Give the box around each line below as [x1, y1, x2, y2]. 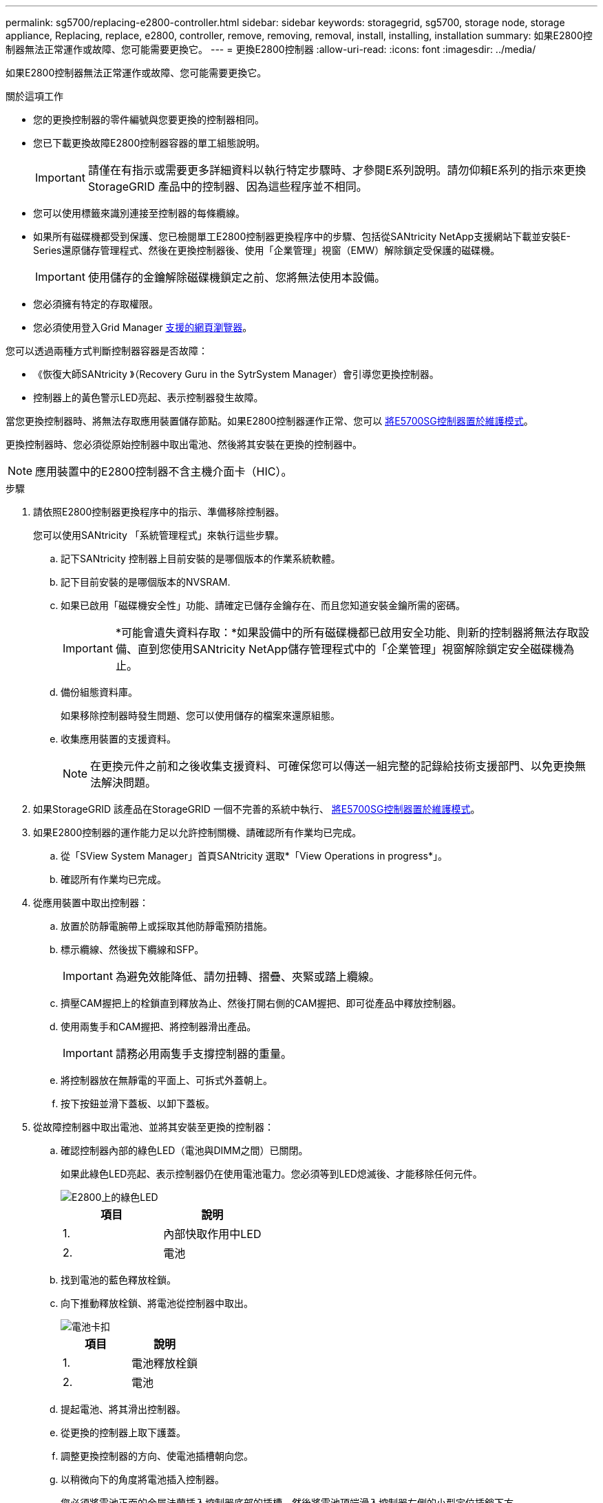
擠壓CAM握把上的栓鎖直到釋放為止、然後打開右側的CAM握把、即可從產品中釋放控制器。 [61, 997, 462, 1009]
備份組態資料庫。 [61, 686, 138, 698]
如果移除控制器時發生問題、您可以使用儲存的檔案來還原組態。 [61, 710, 340, 721]
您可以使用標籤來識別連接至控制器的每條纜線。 [33, 207, 245, 219]
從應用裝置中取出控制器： [33, 897, 149, 908]
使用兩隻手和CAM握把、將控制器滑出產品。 [61, 1021, 257, 1032]
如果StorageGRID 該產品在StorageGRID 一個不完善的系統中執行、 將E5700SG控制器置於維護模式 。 [33, 803, 480, 815]
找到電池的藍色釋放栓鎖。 [61, 1274, 176, 1286]
